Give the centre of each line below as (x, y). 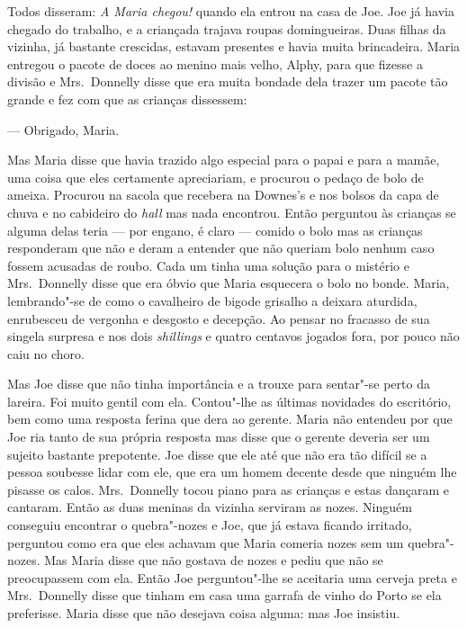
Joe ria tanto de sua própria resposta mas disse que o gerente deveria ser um (219, 437)
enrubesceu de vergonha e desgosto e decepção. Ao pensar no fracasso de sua (219, 318)
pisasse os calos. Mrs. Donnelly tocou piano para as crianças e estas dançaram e (229, 489)
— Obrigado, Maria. (63, 129)
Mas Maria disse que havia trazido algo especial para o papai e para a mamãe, (224, 160)
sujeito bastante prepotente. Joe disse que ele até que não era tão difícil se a (217, 454)
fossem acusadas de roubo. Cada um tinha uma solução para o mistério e (208, 265)
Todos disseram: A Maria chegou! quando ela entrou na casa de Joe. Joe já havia (231, 11)
